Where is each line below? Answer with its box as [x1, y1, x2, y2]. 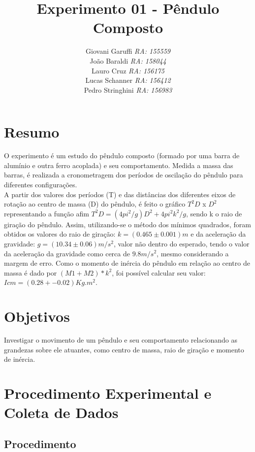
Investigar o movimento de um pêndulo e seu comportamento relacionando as [4, 335, 237, 345]
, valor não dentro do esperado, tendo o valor [114, 238, 250, 248]
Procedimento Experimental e [4, 383, 212, 403]
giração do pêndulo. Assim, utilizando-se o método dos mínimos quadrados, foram [4, 219, 251, 229]
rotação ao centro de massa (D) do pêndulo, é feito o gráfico [4, 199, 186, 209]
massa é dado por [4, 267, 57, 278]
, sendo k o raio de [186, 208, 242, 218]
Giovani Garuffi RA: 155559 [86, 46, 170, 56]
